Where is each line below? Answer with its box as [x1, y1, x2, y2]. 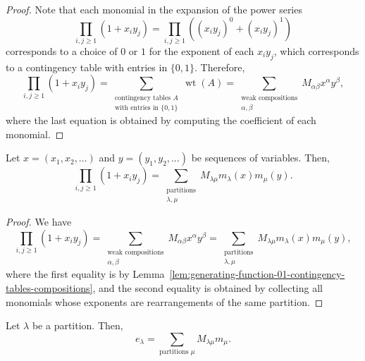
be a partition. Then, [32, 318, 123, 333]
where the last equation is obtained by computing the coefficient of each [6, 113, 316, 128]
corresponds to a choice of [6, 43, 118, 58]
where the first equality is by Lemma [6, 267, 165, 281]
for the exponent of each [149, 43, 254, 58]
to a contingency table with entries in [6, 59, 168, 74]
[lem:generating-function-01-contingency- [169, 267, 345, 281]
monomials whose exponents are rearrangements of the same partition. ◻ [6, 294, 323, 309]
